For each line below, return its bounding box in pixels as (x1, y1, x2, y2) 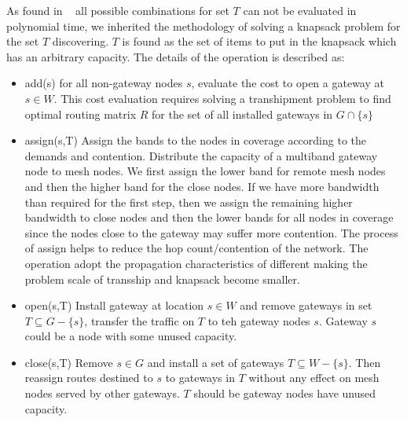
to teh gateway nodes (207, 312, 310, 328)
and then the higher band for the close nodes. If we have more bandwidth (24, 178, 379, 194)
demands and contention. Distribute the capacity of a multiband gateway (24, 147, 378, 163)
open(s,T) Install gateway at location (24, 297, 204, 314)
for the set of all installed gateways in (152, 105, 333, 122)
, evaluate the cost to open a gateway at (191, 75, 384, 91)
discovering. (52, 33, 109, 50)
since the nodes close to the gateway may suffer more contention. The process (24, 224, 398, 240)
